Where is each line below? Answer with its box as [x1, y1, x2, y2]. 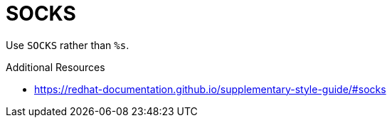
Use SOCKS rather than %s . [6, 38, 129, 51]
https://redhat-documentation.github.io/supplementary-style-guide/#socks [34, 82, 386, 95]
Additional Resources [6, 60, 105, 73]
